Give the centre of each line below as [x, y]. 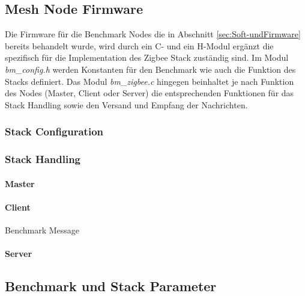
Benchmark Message [42, 230]
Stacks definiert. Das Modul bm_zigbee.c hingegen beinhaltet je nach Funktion [149, 81]
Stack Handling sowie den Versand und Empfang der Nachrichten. [126, 104]
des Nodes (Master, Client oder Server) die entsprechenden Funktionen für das [149, 93]
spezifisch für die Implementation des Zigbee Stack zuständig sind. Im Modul [147, 57]
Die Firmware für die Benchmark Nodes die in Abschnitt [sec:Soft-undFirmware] [153, 34]
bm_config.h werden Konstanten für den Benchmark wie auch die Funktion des [150, 69]
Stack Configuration [54, 131]
